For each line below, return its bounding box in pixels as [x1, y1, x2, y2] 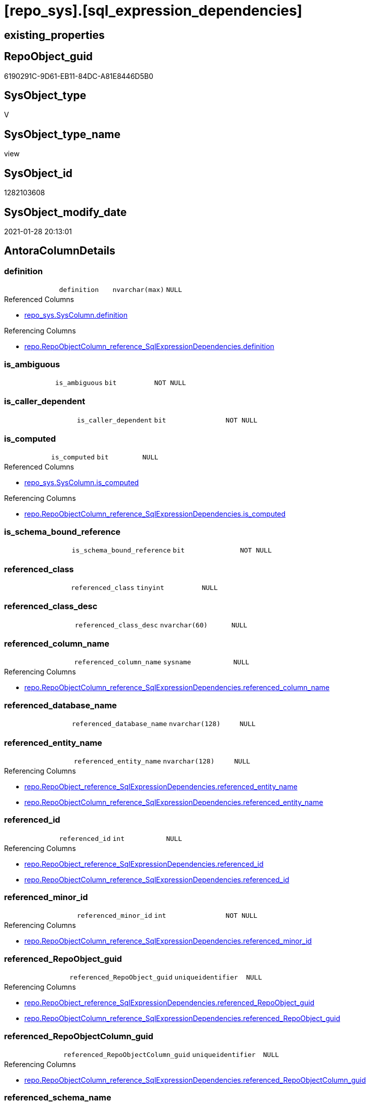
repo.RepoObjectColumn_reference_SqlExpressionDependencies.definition [24, 342, 274, 351]
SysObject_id [4, 166, 73, 180]
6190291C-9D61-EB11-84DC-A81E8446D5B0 [4, 71, 153, 80]
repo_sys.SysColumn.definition [24, 311, 128, 320]
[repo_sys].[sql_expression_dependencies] [4, 2, 303, 19]
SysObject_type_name [4, 128, 121, 141]
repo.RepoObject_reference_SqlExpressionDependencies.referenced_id [24, 859, 264, 868]
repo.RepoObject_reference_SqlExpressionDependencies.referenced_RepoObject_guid [24, 998, 315, 1007]
